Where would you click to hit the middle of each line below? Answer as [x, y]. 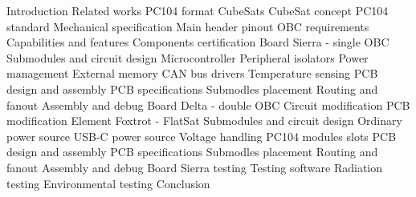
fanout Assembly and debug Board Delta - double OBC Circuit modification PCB [208, 105]
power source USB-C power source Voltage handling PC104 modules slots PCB [202, 136]
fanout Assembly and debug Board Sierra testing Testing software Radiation [195, 167]
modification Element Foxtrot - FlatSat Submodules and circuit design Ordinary [204, 121]
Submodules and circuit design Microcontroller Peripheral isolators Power [188, 57]
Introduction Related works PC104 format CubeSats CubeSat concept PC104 [198, 10]
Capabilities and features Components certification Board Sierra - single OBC [198, 42]
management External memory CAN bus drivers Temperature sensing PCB [192, 73]
